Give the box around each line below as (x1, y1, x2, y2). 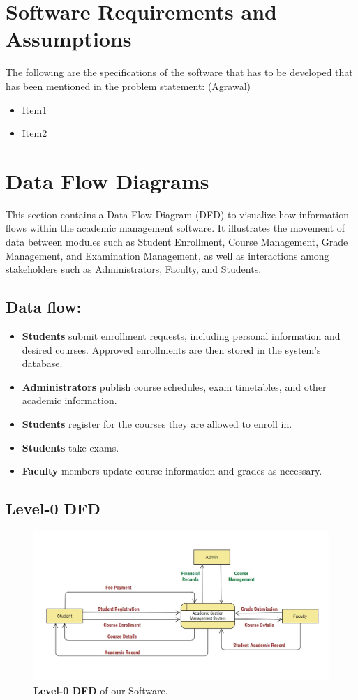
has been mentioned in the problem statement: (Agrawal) (6, 78, 251, 93)
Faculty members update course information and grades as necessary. (22, 463, 322, 478)
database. (22, 356, 63, 371)
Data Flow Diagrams (6, 166, 209, 195)
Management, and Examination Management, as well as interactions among (6, 248, 329, 262)
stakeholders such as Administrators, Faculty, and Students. (6, 262, 262, 276)
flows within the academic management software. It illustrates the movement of (6, 221, 345, 235)
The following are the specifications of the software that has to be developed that (6, 65, 353, 80)
